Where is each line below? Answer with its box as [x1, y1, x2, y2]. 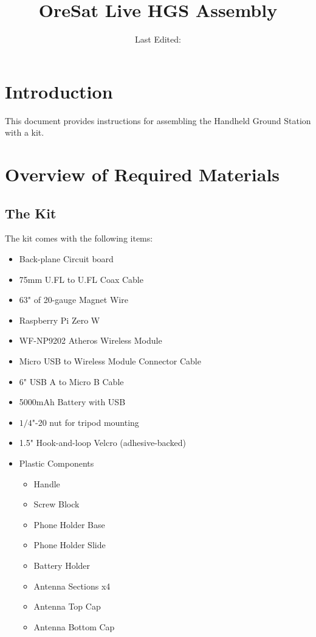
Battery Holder [33, 559, 91, 571]
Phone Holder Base [33, 518, 105, 531]
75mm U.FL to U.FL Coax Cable [19, 273, 143, 285]
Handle [33, 477, 60, 490]
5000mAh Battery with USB [19, 395, 126, 408]
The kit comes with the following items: [5, 232, 153, 245]
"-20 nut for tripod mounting [32, 416, 139, 428]
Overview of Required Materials [5, 162, 280, 187]
